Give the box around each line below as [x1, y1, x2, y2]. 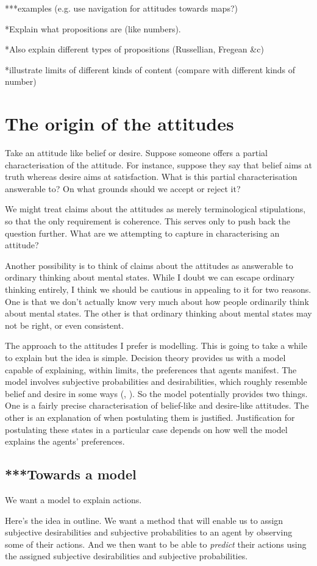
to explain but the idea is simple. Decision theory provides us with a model [5, 351, 286, 364]
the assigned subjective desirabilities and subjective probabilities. [5, 550, 248, 562]
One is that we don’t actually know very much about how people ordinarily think [5, 295, 309, 307]
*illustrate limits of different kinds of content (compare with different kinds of [5, 63, 296, 76]
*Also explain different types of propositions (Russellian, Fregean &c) [5, 43, 264, 56]
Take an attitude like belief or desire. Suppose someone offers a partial [5, 146, 268, 159]
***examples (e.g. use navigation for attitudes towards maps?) [5, 2, 238, 14]
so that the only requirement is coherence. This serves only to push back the [5, 215, 291, 227]
